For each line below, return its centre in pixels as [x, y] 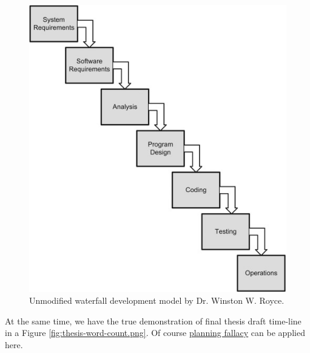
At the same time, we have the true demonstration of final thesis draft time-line [153, 320]
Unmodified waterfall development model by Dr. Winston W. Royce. [157, 300]
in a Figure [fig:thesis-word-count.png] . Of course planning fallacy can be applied [155, 333]
